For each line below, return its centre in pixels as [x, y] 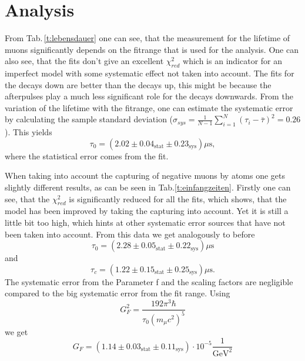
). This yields [29, 132]
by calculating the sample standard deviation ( [89, 119]
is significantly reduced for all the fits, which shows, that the [178, 198]
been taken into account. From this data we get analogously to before [130, 234]
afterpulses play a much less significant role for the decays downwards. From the [149, 96]
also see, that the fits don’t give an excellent [84, 61]
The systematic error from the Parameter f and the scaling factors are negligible [149, 281]
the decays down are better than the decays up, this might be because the [138, 84]
